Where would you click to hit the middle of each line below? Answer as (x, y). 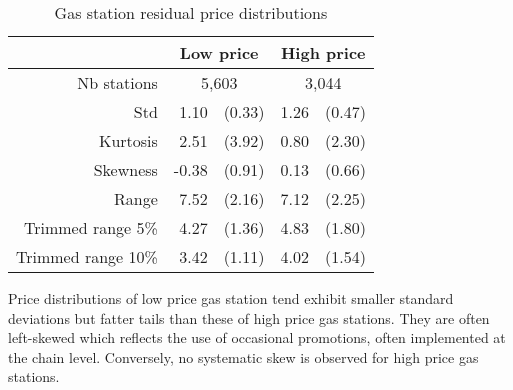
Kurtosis (128, 140)
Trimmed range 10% (87, 256)
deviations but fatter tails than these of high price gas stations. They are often (249, 317)
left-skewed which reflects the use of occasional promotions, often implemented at (257, 337)
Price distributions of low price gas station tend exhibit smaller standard (231, 298)
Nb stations (117, 82)
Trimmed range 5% (91, 227)
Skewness (125, 169)
